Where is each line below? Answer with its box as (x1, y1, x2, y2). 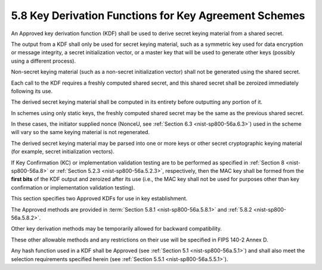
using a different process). (11, 57, 76, 64)
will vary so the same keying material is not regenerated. (11, 129, 150, 136)
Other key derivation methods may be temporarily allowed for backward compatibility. (11, 225, 222, 232)
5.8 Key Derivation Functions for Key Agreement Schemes (11, 9, 305, 22)
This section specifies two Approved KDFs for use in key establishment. (11, 195, 188, 202)
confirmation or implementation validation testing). (11, 184, 135, 191)
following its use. (11, 87, 53, 95)
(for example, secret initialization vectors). (11, 148, 114, 155)
